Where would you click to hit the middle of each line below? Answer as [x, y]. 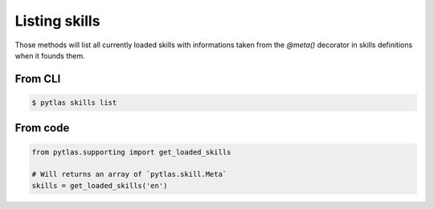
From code [42, 128]
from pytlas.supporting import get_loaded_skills [131, 152]
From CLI [38, 79]
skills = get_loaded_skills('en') [100, 185]
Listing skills [57, 21]
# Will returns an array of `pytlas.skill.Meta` [129, 175]
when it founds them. [50, 55]
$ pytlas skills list [74, 102]
